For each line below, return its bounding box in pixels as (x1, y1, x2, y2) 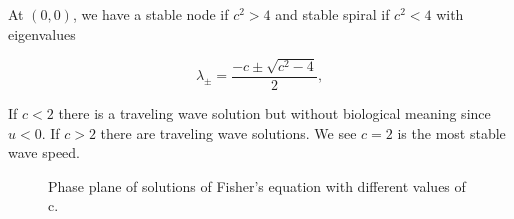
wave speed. (8, 142, 81, 163)
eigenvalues (8, 23, 76, 44)
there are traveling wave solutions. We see (100, 122, 357, 143)
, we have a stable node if (72, 4, 229, 24)
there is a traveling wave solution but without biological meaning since (58, 103, 491, 124)
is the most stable (397, 122, 506, 143)
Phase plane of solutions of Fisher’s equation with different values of (48, 175, 466, 196)
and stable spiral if (275, 4, 390, 24)
